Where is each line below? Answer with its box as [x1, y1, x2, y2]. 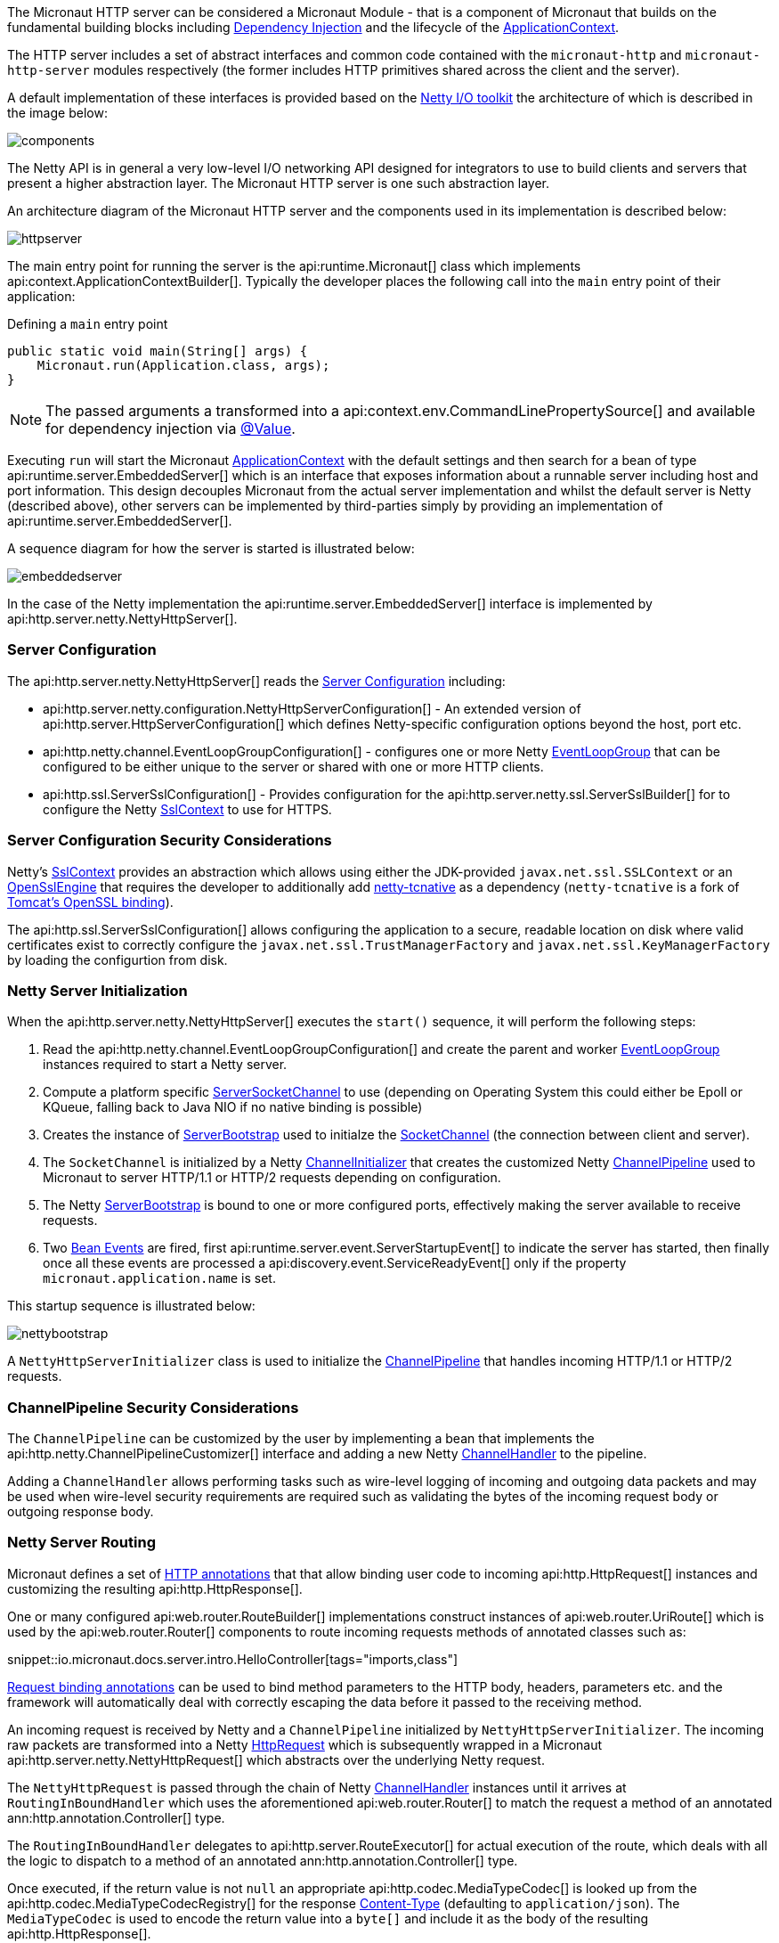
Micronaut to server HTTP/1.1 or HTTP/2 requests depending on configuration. [43, 1170, 501, 1186]
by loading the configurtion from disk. [7, 951, 228, 967]
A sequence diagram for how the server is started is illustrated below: [7, 541, 415, 556]
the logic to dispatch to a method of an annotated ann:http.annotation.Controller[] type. [7, 1852, 518, 1868]
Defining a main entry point [7, 316, 168, 331]
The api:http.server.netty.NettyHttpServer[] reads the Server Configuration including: [7, 673, 506, 689]
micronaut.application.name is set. [43, 1270, 276, 1286]
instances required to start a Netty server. [43, 1057, 288, 1073]
